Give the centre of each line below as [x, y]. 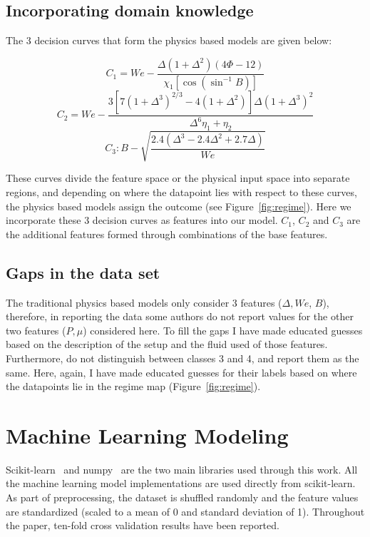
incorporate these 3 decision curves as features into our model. [142, 220]
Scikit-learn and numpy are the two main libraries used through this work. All [182, 469]
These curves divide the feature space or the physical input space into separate [178, 178]
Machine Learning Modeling [147, 435]
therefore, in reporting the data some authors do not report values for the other [180, 316]
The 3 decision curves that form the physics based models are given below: [169, 40]
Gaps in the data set [83, 272]
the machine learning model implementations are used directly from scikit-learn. [181, 483]
